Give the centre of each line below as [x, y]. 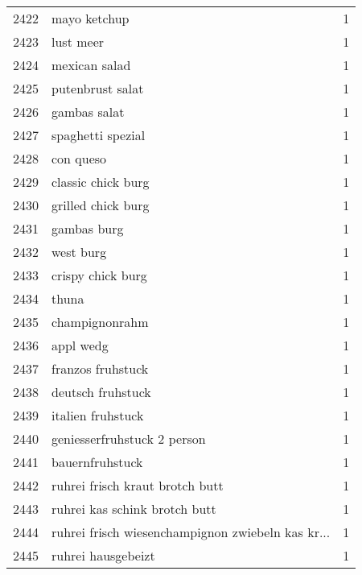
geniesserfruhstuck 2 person [129, 438]
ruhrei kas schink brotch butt [134, 509]
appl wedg [80, 345]
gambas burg [88, 228]
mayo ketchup [90, 18]
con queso [79, 158]
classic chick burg [101, 182]
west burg [79, 252]
